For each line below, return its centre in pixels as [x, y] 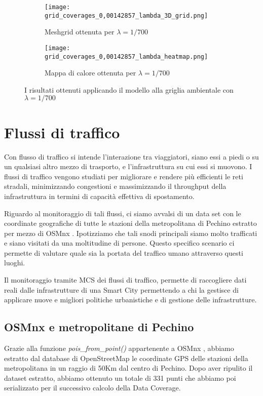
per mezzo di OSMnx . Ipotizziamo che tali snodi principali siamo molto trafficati [131, 233]
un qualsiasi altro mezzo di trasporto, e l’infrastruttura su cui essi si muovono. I [128, 166]
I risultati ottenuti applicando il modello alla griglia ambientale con [129, 89]
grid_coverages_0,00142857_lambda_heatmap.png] [126, 56]
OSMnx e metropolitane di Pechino [99, 327]
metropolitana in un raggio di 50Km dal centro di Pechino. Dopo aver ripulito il [128, 368]
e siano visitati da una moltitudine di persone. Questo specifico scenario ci [119, 243]
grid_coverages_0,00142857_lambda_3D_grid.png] [126, 15]
